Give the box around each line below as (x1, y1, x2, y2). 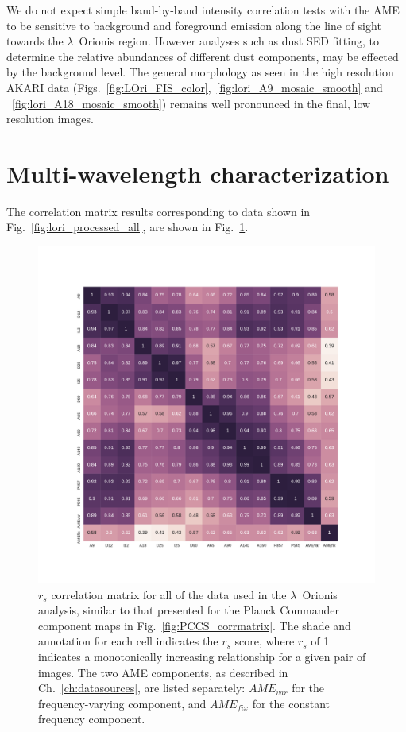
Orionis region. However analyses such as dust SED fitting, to (79, 33, 379, 49)
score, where (234, 633, 295, 649)
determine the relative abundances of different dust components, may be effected (6, 48, 399, 64)
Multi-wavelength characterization (6, 157, 389, 189)
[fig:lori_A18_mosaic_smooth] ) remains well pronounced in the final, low (12, 95, 371, 111)
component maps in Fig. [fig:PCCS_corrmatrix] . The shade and (38, 617, 351, 633)
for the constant (252, 695, 330, 711)
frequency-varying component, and (38, 695, 207, 711)
